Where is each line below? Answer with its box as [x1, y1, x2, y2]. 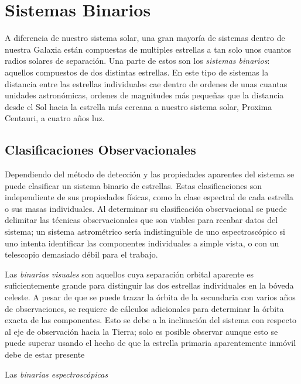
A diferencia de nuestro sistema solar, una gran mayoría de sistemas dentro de [5, 32, 285, 44]
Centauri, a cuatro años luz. [5, 112, 105, 124]
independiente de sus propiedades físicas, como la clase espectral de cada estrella [5, 191, 294, 203]
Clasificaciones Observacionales [5, 140, 196, 159]
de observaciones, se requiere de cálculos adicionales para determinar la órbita [5, 302, 284, 314]
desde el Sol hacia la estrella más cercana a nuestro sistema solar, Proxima [5, 100, 272, 112]
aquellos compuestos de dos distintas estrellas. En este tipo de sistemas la [5, 66, 269, 78]
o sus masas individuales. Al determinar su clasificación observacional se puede [5, 202, 287, 214]
